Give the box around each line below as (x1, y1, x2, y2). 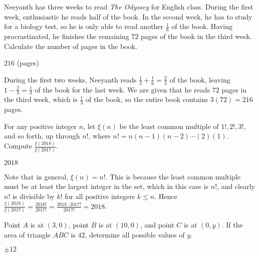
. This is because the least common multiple (105, 171, 241, 181)
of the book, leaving (169, 74, 230, 84)
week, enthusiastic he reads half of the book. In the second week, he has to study (4, 11, 252, 21)
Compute (4, 140, 32, 151)
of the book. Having (171, 21, 233, 31)
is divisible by (12, 190, 55, 201)
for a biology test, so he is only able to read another (4, 21, 164, 31)
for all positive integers (65, 190, 135, 201)
